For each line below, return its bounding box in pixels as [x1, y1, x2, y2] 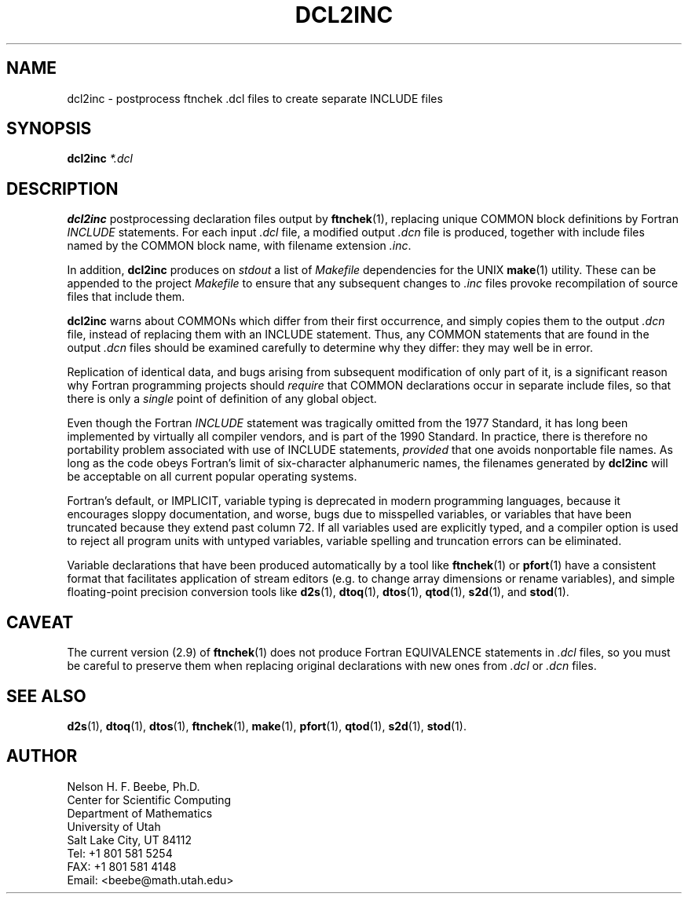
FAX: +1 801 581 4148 [67, 859, 177, 873]
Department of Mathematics [67, 806, 213, 820]
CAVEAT [6, 612, 74, 632]
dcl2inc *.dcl [67, 152, 133, 166]
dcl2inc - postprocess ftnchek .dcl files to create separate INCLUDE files [67, 91, 443, 105]
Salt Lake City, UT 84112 [67, 832, 192, 847]
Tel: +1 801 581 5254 [67, 846, 173, 860]
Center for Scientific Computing [67, 792, 232, 807]
